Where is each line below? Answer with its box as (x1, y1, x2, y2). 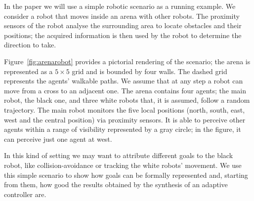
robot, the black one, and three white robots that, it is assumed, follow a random (4, 95, 250, 105)
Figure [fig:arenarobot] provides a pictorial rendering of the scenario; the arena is (4, 56, 251, 66)
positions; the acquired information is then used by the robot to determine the (4, 30, 242, 40)
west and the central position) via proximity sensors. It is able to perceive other (4, 114, 246, 124)
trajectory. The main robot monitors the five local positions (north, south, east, (4, 104, 245, 115)
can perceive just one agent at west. (4, 133, 112, 144)
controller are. (4, 189, 46, 199)
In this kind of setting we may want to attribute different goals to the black (4, 150, 233, 161)
